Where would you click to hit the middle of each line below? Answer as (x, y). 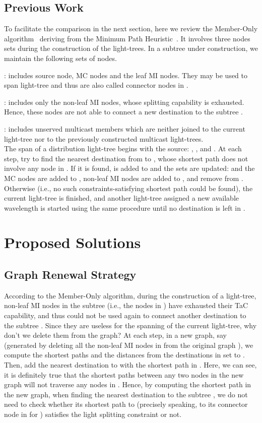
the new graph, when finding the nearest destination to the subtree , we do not (126, 394)
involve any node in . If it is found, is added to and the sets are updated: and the (129, 168)
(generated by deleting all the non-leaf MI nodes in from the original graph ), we (129, 345)
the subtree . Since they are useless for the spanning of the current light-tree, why (130, 325)
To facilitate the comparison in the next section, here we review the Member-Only (131, 28)
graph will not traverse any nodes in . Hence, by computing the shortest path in (128, 384)
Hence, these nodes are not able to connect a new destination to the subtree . (123, 112)
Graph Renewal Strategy (70, 275)
